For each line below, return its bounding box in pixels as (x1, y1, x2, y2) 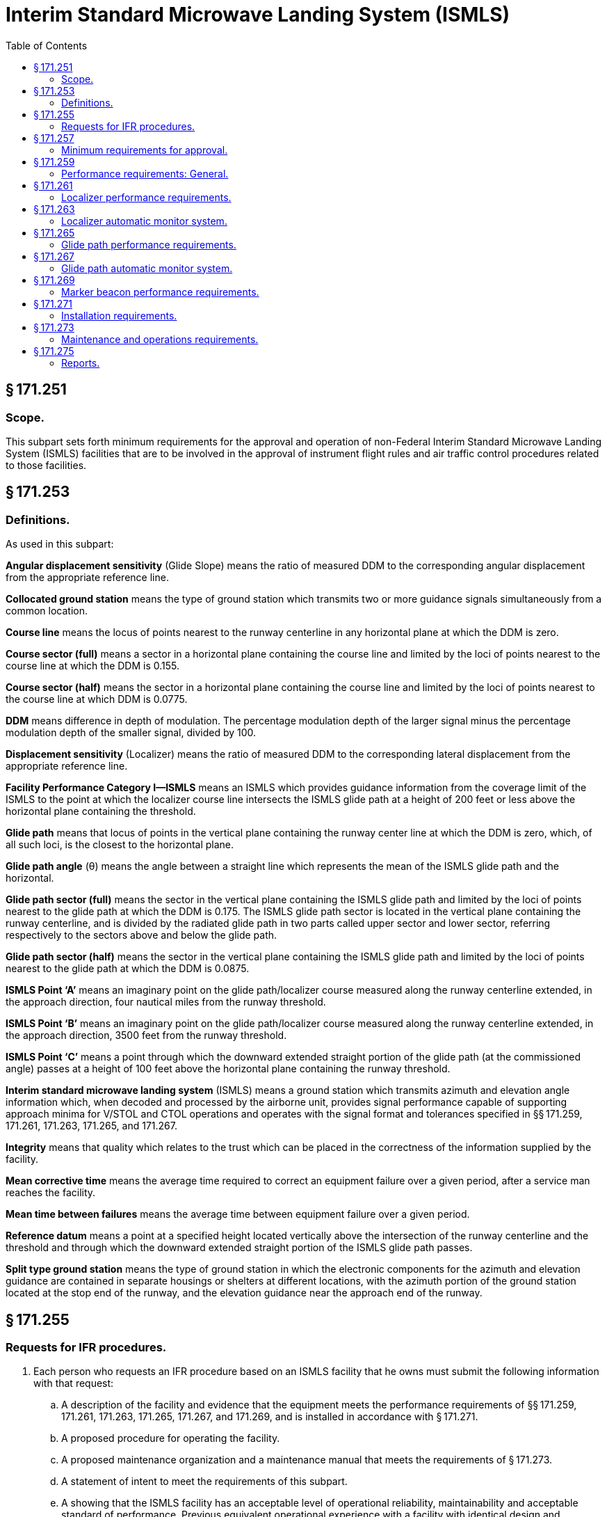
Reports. (61, 356, 100, 369)
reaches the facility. (6, 1186, 96, 1199)
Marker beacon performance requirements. (61, 285, 259, 298)
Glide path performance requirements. (61, 238, 236, 251)
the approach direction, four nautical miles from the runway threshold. (6, 996, 326, 1008)
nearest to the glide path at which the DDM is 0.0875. (6, 962, 250, 975)
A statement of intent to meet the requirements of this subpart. (61, 1475, 348, 1488)
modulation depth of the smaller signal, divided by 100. (6, 726, 257, 739)
